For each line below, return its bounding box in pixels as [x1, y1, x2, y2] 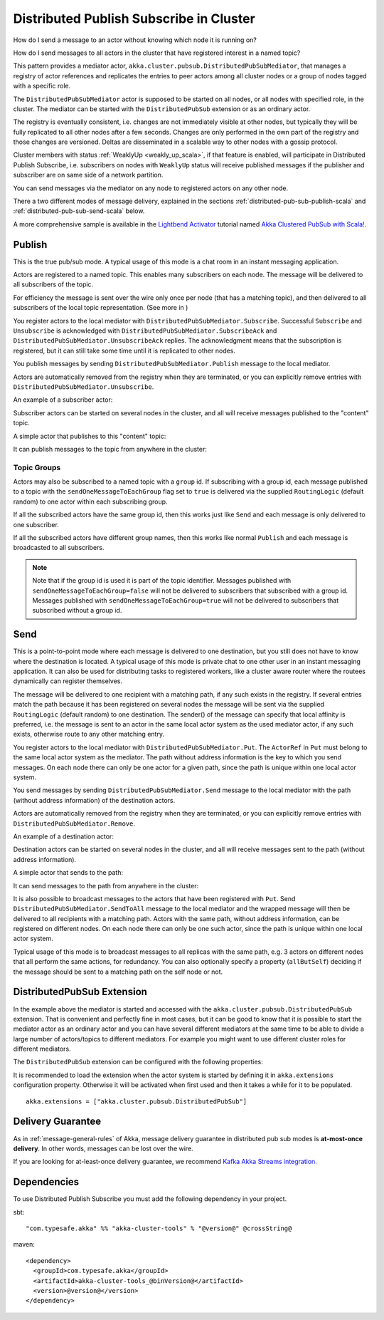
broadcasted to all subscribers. [13, 544, 105, 552]
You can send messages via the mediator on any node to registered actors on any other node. [13, 184, 289, 192]
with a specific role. [13, 82, 71, 90]
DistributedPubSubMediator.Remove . [13, 819, 135, 828]
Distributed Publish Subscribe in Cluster [13, 11, 255, 26]
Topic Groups [13, 462, 61, 472]
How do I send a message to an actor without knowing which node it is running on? [13, 36, 257, 44]
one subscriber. [13, 520, 60, 529]
